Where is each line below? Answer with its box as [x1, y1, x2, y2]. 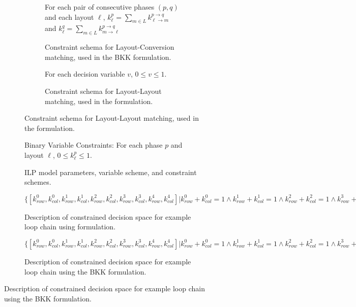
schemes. [24, 177, 51, 187]
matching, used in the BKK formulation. [45, 51, 171, 62]
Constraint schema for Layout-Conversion [45, 42, 174, 52]
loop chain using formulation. [24, 221, 116, 232]
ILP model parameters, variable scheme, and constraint [24, 166, 197, 177]
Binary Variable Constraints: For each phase [24, 140, 163, 150]
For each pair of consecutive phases [45, 2, 155, 12]
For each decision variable [45, 69, 125, 79]
